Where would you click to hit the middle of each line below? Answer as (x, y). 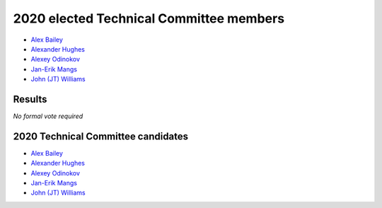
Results (30, 99)
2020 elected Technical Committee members (149, 18)
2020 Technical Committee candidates (101, 136)
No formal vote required (48, 116)
